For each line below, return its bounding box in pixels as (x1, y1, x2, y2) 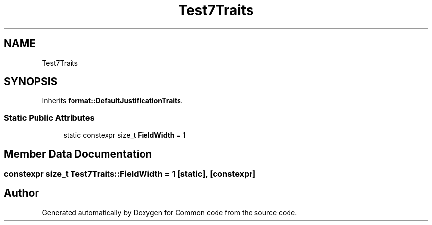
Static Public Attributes (4, 112, 95, 123)
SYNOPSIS (4, 75, 58, 88)
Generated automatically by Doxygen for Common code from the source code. (42, 208, 297, 217)
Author (4, 187, 39, 200)
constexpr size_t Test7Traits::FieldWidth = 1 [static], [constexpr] (4, 169, 256, 179)
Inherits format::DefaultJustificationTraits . (42, 96, 183, 105)
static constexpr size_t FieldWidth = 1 (63, 131, 186, 140)
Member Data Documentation (4, 148, 152, 160)
